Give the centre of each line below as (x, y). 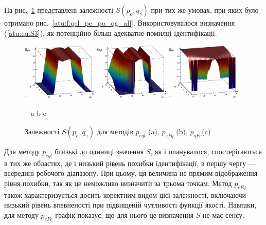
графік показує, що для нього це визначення (125, 215)
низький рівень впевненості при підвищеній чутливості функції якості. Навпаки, (130, 205)
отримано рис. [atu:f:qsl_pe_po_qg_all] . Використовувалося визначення (120, 23)
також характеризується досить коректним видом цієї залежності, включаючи (125, 195)
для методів (115, 131)
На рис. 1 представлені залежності (59, 10)
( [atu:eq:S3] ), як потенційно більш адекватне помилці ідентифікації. (111, 33)
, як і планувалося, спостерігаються (206, 151)
